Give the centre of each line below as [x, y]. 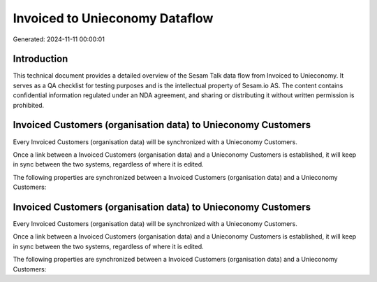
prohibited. [29, 105]
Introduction [40, 59]
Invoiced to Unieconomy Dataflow [113, 18]
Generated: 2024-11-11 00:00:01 [59, 39]
